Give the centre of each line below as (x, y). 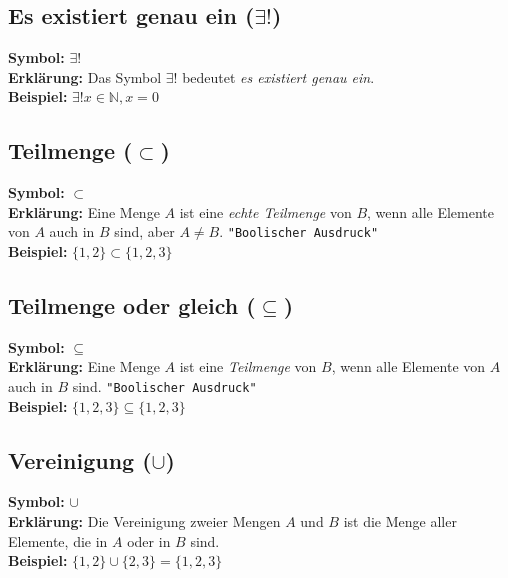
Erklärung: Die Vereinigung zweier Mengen (144, 521)
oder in (149, 540)
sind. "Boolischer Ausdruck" (164, 386)
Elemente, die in (58, 540)
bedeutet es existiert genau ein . (278, 76)
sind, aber (144, 231)
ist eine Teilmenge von (248, 366)
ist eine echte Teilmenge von (265, 211)
